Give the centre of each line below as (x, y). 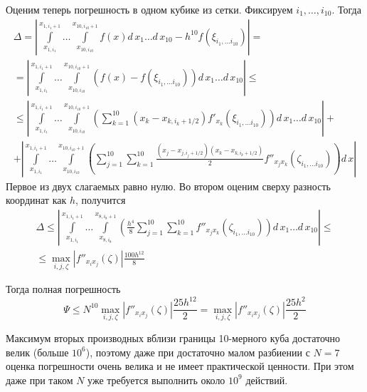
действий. (267, 380)
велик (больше (37, 352)
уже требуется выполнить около (156, 380)
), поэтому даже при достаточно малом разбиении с (198, 352)
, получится (101, 200)
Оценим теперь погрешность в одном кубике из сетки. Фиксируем (149, 9)
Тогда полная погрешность (63, 289)
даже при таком (39, 380)
